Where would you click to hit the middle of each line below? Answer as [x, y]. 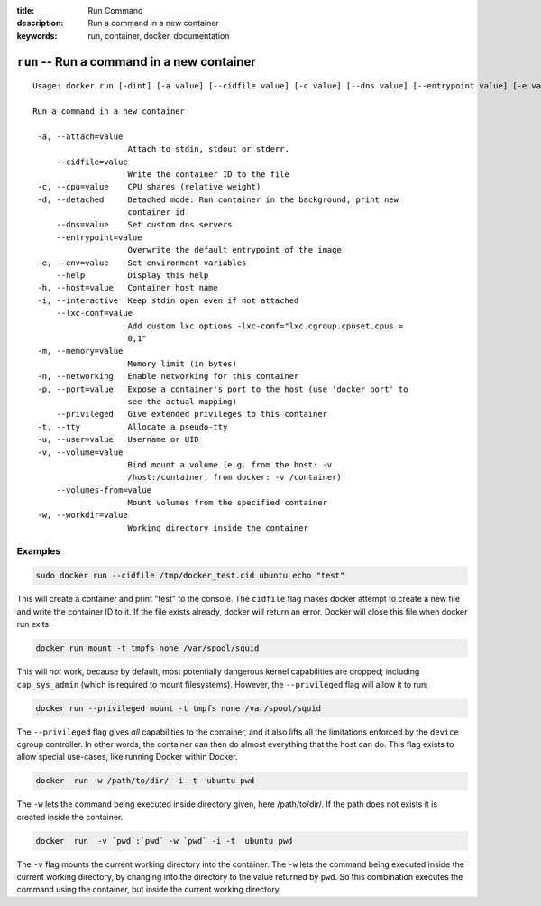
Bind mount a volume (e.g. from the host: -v [230, 464]
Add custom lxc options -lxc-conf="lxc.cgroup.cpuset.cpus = [266, 326]
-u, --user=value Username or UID [119, 439]
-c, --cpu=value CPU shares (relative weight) [149, 187]
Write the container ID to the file [209, 174]
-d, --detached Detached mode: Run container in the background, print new [218, 199]
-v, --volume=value [80, 452]
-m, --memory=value [80, 351]
